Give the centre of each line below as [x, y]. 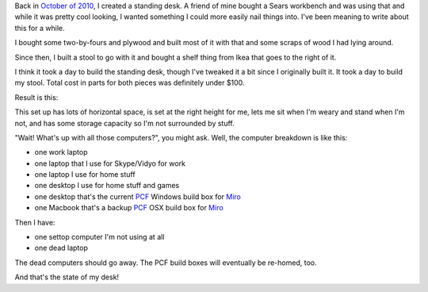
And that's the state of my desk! [67, 277]
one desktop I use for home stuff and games [107, 186]
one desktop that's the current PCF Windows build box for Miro [138, 196]
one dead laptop [61, 248]
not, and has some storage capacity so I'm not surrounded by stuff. [124, 123]
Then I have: [35, 222]
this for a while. [40, 28]
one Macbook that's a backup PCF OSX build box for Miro [129, 208]
